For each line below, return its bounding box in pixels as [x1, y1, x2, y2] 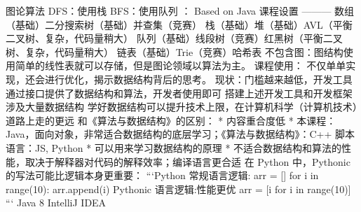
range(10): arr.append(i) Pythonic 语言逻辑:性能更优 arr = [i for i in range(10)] [6, 181, 351, 196]
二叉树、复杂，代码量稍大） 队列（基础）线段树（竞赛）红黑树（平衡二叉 [6, 31, 343, 45]
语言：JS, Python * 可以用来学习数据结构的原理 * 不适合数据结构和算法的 [6, 140, 342, 155]
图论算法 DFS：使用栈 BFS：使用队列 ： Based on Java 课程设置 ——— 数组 [6, 3, 355, 17]
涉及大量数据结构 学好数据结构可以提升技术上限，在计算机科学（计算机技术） [6, 99, 357, 114]
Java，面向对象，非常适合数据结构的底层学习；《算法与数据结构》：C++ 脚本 [6, 127, 355, 141]
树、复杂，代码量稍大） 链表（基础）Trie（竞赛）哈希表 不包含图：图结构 [6, 44, 343, 59]
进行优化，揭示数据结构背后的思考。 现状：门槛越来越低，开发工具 [44, 71, 353, 86]
